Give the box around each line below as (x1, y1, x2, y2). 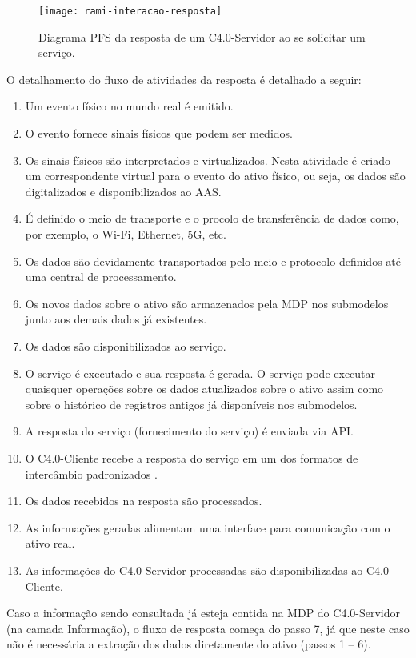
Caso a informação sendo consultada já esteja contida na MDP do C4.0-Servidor (6, 604, 400, 621)
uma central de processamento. (25, 268, 177, 285)
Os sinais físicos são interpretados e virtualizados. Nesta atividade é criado (25, 151, 391, 168)
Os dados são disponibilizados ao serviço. (25, 337, 226, 354)
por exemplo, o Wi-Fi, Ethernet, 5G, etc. (25, 226, 226, 242)
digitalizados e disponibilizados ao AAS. (25, 183, 222, 199)
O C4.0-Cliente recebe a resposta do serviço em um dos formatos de (25, 449, 358, 466)
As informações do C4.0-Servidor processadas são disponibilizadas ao (25, 561, 363, 578)
